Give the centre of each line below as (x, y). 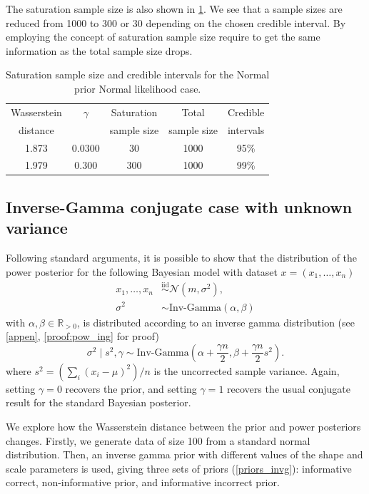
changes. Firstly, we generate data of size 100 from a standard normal (158, 440)
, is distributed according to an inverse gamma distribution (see (216, 322)
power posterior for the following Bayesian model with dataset (142, 271)
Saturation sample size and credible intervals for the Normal (138, 74)
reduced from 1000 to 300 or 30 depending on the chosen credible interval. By (176, 22)
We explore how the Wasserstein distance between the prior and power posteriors (183, 426)
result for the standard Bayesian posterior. (98, 402)
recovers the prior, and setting (131, 388)
